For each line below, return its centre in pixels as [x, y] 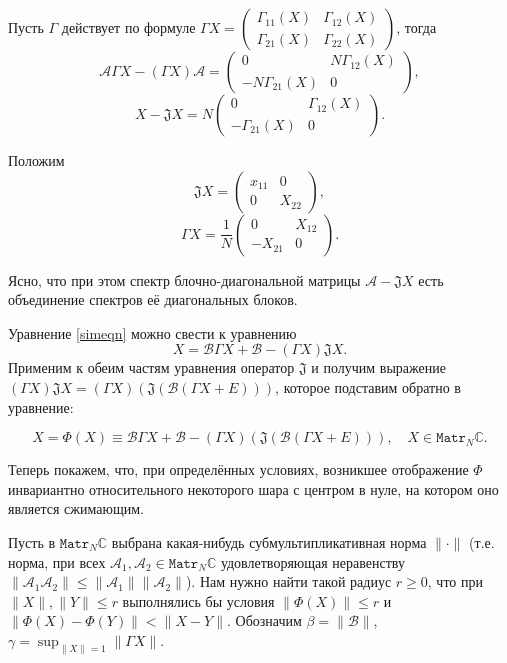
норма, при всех [57, 561]
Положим [36, 160]
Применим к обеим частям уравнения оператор [151, 367]
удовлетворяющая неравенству [312, 561]
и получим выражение [378, 367]
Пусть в [32, 541]
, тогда [416, 27]
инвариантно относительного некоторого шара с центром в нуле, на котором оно [253, 488]
